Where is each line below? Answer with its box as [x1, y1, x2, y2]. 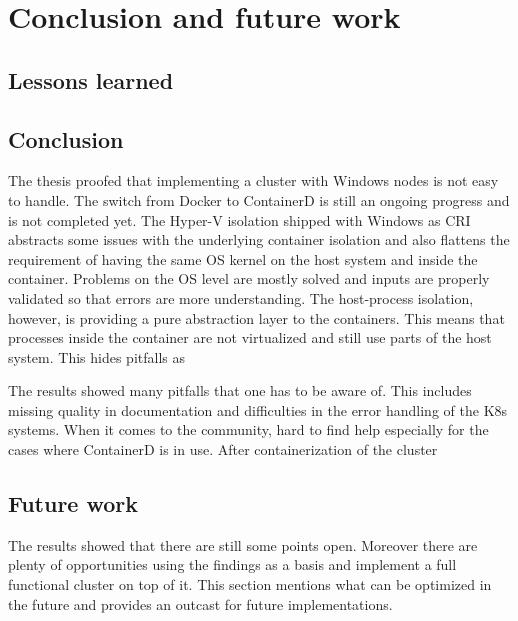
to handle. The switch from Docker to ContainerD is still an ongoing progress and [8, 189, 510, 210]
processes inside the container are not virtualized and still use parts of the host [8, 327, 492, 348]
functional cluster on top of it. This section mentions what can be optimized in [8, 574, 492, 595]
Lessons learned [8, 64, 174, 95]
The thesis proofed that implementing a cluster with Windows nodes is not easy [8, 170, 499, 191]
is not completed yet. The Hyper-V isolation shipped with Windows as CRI [8, 209, 471, 230]
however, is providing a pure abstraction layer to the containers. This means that [8, 307, 505, 328]
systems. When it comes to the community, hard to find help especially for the [8, 419, 489, 440]
